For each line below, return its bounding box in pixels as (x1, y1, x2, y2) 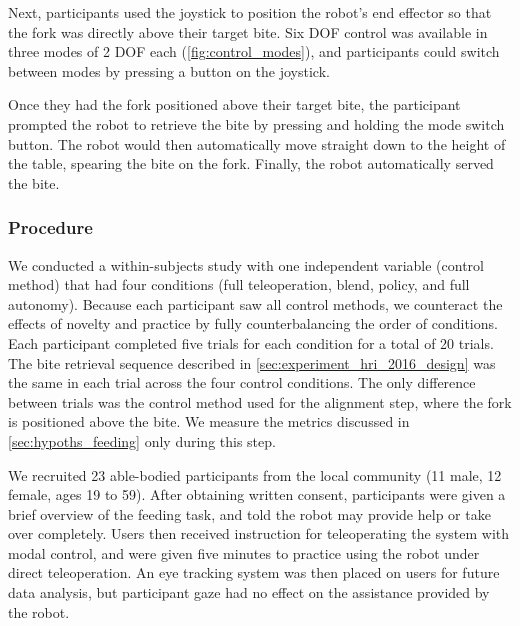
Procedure (8, 215, 93, 240)
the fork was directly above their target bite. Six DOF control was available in (8, 21, 488, 42)
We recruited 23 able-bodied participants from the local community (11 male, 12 (8, 464, 502, 485)
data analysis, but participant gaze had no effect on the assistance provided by (8, 582, 490, 603)
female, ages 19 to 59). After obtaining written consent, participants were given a (8, 484, 506, 505)
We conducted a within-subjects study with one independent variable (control (8, 254, 484, 275)
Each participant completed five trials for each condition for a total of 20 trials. (8, 332, 494, 353)
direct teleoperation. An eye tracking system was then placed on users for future (8, 562, 500, 583)
